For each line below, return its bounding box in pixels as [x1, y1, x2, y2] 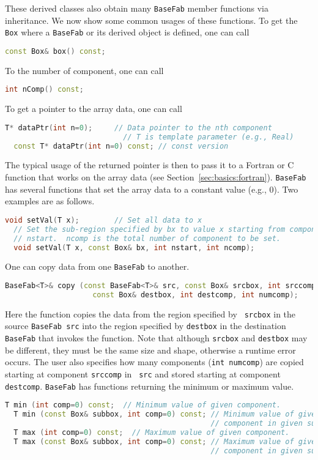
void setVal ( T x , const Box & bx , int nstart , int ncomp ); [13, 243, 255, 252]
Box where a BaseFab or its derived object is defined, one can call [5, 26, 250, 39]
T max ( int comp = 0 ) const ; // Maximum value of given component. [13, 428, 290, 437]
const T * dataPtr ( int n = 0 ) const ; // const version [13, 141, 229, 150]
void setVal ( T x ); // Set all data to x [5, 215, 202, 224]
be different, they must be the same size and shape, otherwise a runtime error [5, 343, 296, 356]
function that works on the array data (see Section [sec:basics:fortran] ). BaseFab [5, 171, 306, 184]
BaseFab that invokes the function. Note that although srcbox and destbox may [5, 332, 308, 344]
